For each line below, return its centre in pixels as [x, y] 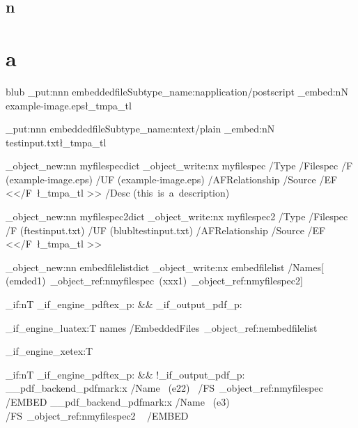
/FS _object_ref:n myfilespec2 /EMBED [97, 415]
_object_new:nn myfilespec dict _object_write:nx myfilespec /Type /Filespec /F [179, 166]
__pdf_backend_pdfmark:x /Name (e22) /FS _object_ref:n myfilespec [164, 388]
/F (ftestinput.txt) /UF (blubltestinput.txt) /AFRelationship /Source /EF [166, 230]
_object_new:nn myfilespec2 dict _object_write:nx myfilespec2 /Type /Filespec [177, 216]
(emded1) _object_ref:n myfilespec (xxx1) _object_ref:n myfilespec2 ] [154, 281]
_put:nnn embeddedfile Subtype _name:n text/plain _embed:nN [140, 129]
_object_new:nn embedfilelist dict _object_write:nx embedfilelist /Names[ [165, 267]
